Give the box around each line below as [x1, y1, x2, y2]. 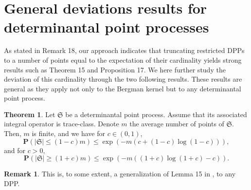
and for [4, 145, 26, 155]
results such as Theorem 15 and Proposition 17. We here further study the [4, 64, 226, 74]
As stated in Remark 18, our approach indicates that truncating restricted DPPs [4, 45, 245, 55]
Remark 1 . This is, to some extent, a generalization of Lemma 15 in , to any [4, 169, 236, 179]
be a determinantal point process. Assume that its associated [65, 109, 247, 119]
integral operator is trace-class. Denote [4, 119, 119, 129]
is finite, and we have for [32, 128, 106, 138]
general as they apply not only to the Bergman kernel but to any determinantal [4, 83, 241, 93]
